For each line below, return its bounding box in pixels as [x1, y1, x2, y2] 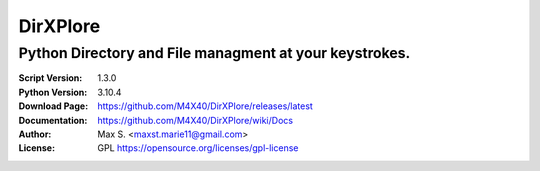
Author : [18, 128, 52, 140]
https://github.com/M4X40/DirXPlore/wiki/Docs [97, 114, 294, 126]
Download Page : [18, 100, 89, 112]
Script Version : [18, 72, 83, 84]
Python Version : [18, 86, 88, 98]
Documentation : [18, 114, 88, 126]
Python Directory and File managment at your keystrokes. [18, 44, 411, 62]
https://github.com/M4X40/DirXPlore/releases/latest [97, 100, 314, 112]
